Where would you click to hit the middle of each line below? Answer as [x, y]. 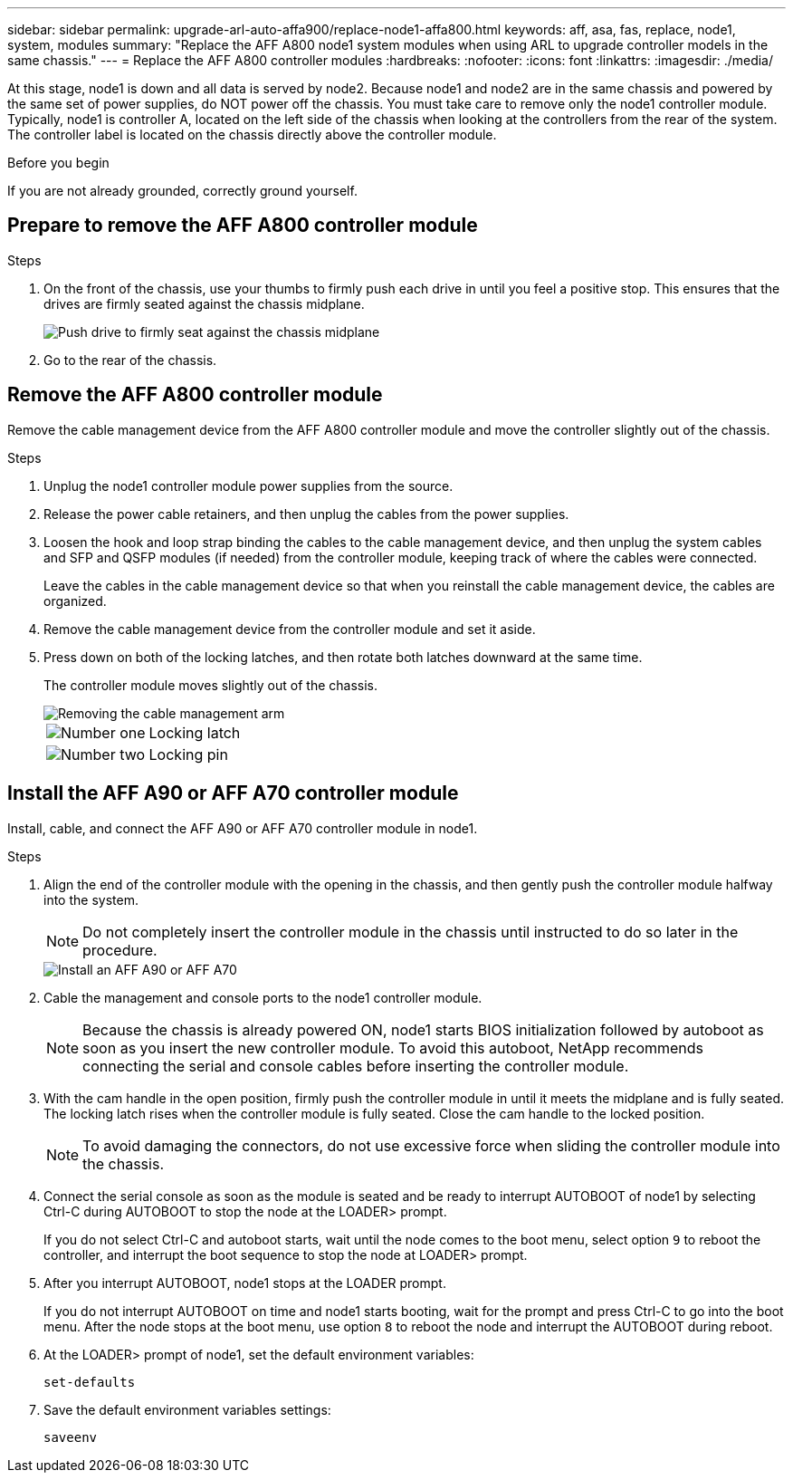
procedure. [120, 950]
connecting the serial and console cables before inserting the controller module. [356, 1066]
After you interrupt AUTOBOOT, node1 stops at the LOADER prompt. [245, 1283]
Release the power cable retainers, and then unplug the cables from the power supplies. [306, 514]
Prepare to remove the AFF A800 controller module [243, 226]
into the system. [91, 899]
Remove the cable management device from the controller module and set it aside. [290, 629]
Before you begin [58, 163]
